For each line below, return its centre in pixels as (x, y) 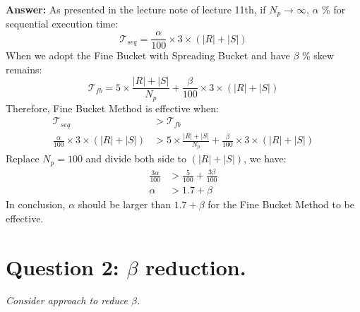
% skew (318, 55)
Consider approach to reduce (67, 300)
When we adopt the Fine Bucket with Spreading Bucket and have (148, 55)
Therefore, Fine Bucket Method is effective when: (112, 108)
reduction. (196, 266)
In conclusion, (36, 204)
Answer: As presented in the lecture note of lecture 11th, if (136, 9)
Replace (23, 158)
